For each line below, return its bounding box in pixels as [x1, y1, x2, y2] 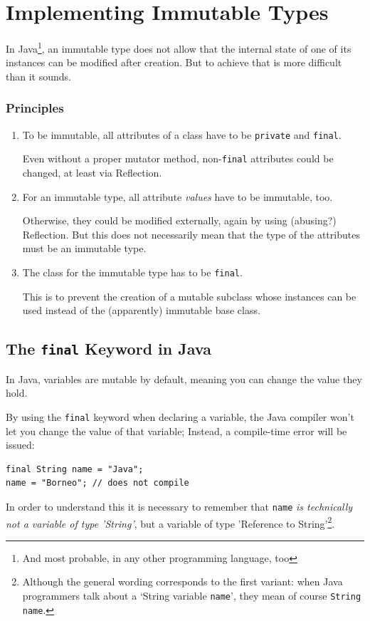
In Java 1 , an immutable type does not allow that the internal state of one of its [6, 39, 351, 56]
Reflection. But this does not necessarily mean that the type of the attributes [22, 226, 360, 241]
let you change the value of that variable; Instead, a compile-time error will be [6, 423, 347, 438]
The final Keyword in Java [6, 338, 211, 360]
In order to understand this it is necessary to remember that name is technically [6, 499, 353, 513]
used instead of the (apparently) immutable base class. [22, 303, 260, 318]
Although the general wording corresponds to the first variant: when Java [22, 574, 343, 589]
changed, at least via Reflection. [22, 165, 162, 180]
